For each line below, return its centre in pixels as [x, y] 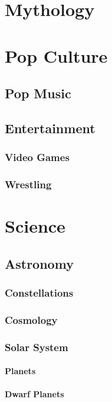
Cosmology [31, 319]
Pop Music [38, 93]
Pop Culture [56, 55]
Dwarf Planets [34, 394]
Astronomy [39, 263]
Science [35, 226]
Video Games [37, 157]
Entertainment [50, 128]
